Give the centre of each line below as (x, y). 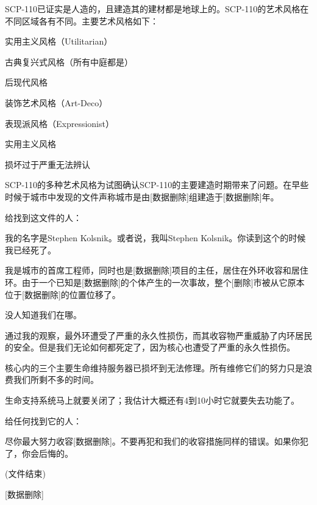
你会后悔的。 (47, 453)
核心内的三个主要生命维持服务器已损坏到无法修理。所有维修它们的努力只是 (154, 367)
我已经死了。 (30, 249)
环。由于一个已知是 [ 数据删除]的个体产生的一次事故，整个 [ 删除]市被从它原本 (155, 282)
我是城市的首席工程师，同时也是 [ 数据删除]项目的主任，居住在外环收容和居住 (157, 270)
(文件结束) (25, 474)
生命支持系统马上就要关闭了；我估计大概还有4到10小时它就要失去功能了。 (152, 400)
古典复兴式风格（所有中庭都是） (69, 61)
